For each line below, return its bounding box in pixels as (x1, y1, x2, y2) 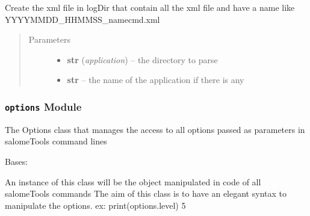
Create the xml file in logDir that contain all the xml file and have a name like (5, 1, 295, 13)
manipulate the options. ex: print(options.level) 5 (5, 199, 186, 211)
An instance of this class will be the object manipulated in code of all (5, 175, 261, 188)
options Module (5, 99, 82, 114)
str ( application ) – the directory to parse (67, 53, 218, 66)
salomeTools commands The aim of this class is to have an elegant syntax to (5, 187, 287, 200)
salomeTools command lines (5, 135, 107, 147)
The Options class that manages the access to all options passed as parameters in (5, 123, 305, 135)
